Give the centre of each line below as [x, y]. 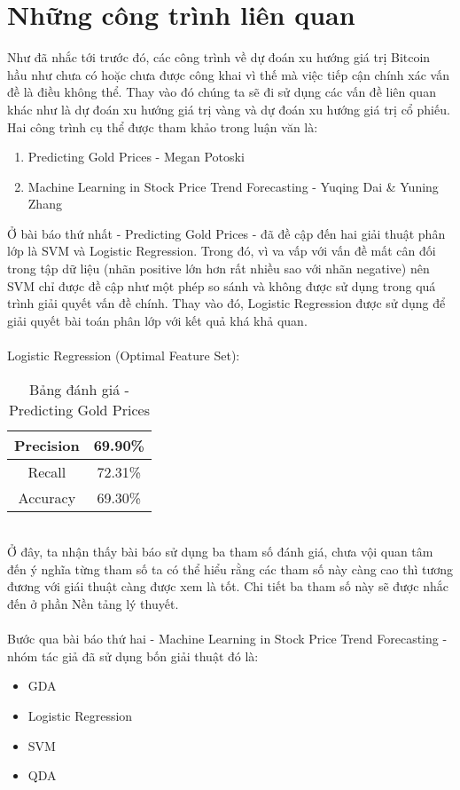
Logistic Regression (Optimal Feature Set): [124, 355]
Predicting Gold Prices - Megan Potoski [136, 157]
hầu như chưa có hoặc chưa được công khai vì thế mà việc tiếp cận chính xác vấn [228, 74]
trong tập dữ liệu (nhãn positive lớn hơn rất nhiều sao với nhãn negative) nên [218, 269]
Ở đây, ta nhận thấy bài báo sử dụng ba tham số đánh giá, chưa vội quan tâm [220, 552]
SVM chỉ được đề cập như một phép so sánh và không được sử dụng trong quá [222, 285]
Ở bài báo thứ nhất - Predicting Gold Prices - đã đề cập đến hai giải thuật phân [226, 233]
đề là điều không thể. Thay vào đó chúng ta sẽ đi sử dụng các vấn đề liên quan [222, 92]
